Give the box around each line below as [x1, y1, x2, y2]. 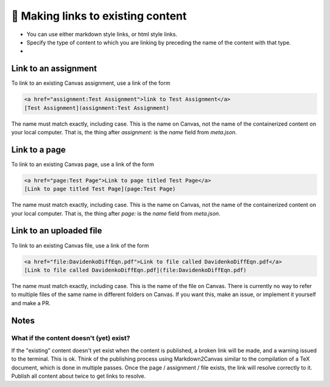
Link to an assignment [11, 63, 97, 74]
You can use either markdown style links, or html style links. [26, 31, 177, 38]
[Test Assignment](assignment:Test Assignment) [24, 104, 169, 111]
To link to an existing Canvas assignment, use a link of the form [11, 79, 170, 87]
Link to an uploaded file [11, 226, 103, 236]
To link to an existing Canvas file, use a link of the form [11, 242, 149, 249]
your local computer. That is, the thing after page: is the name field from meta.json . [11, 209, 221, 217]
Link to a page [11, 144, 66, 155]
